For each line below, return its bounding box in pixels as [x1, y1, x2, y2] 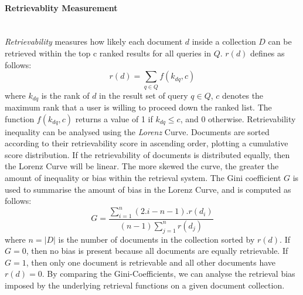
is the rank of [41, 89, 90, 101]
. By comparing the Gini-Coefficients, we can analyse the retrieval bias [42, 267, 295, 280]
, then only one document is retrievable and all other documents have [26, 256, 275, 268]
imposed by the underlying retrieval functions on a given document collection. [5, 279, 285, 291]
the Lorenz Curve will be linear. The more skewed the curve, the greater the [5, 160, 279, 172]
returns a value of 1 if [75, 112, 153, 125]
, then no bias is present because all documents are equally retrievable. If [26, 244, 288, 257]
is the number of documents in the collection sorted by [58, 233, 255, 245]
